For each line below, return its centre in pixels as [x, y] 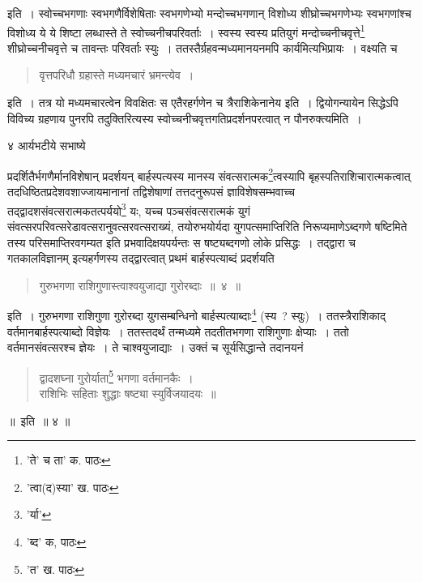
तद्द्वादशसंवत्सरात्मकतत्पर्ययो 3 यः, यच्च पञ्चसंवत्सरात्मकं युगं [129, 209]
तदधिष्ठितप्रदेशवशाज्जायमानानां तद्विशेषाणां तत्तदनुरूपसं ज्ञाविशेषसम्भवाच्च [151, 192]
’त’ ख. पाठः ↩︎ [55, 569]
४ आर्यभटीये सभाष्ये [47, 145]
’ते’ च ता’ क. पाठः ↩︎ [68, 460]
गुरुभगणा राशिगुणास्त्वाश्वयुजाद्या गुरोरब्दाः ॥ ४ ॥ [140, 285]
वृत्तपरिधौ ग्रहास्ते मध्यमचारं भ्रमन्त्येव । [117, 75]
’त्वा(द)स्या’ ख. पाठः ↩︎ [72, 487]
